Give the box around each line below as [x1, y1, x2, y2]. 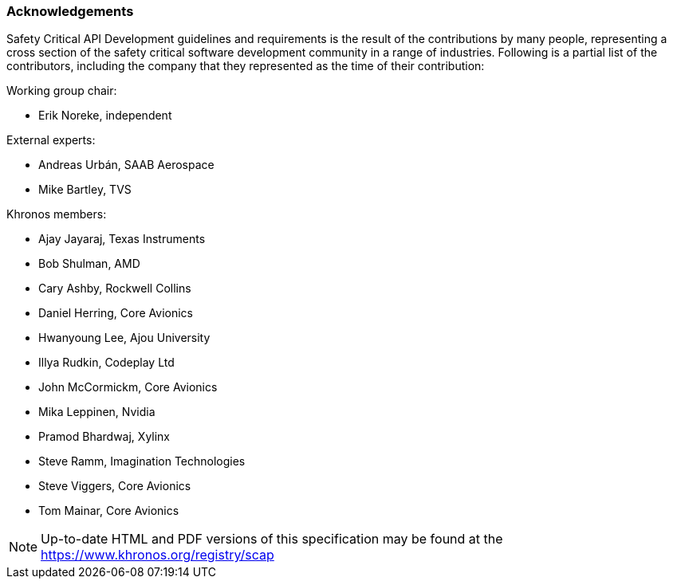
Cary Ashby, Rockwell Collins [38, 281, 191, 296]
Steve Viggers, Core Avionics [38, 479, 191, 493]
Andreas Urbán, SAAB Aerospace [38, 158, 214, 172]
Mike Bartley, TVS [38, 183, 132, 197]
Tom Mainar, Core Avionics [38, 504, 179, 518]
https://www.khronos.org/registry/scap [41, 547, 274, 563]
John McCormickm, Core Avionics [38, 380, 218, 395]
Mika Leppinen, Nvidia [38, 405, 155, 419]
